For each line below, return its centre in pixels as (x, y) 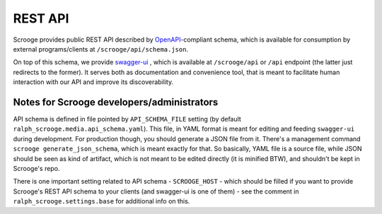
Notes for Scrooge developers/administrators (116, 102)
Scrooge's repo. (36, 168)
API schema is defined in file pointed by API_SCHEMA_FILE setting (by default (127, 119)
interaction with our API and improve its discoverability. (93, 82)
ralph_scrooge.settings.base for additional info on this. (102, 201)
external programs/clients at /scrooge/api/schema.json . (101, 49)
